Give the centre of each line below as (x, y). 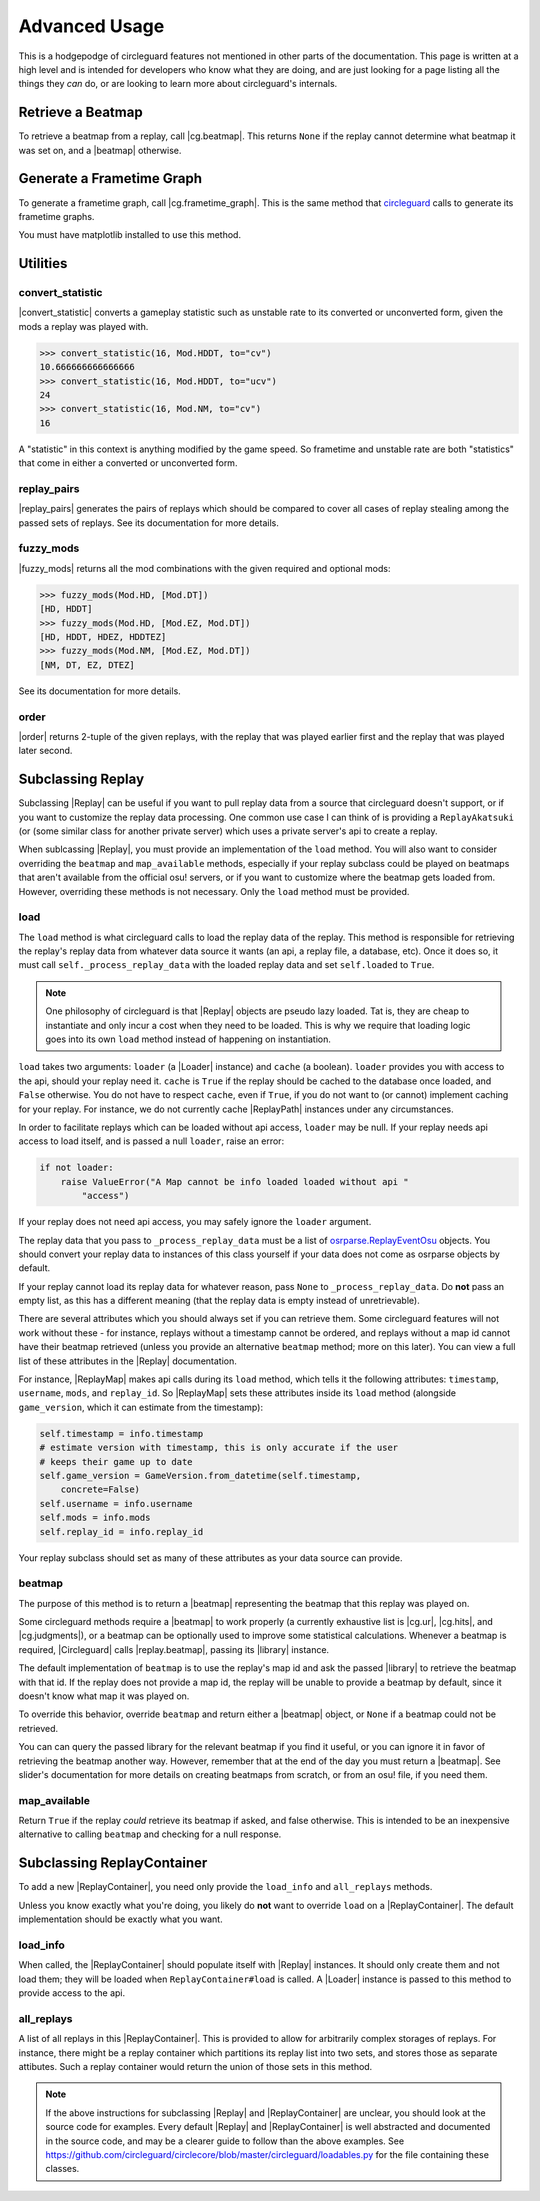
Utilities (43, 263)
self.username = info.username (116, 1503)
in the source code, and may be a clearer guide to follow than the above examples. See (225, 2141)
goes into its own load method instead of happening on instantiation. (188, 1039)
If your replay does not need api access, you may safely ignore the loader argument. (195, 1222)
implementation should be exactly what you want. (121, 1919)
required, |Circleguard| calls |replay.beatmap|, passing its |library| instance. (174, 1649)
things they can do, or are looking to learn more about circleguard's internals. (178, 84)
